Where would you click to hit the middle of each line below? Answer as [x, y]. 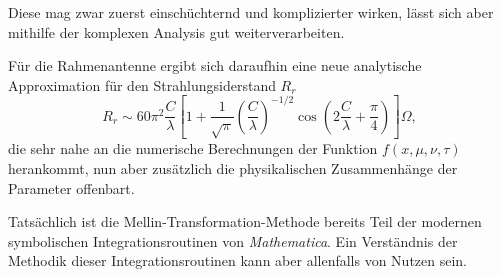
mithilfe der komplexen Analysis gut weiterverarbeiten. [176, 31]
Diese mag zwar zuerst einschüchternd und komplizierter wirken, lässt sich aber [251, 12]
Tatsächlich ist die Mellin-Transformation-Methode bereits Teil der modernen [245, 221]
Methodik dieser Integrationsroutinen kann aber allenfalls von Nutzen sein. [238, 260]
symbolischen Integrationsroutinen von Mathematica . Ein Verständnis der [233, 240]
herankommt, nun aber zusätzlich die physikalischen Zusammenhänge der [233, 167]
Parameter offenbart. [71, 187]
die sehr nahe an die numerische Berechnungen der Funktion [193, 148]
